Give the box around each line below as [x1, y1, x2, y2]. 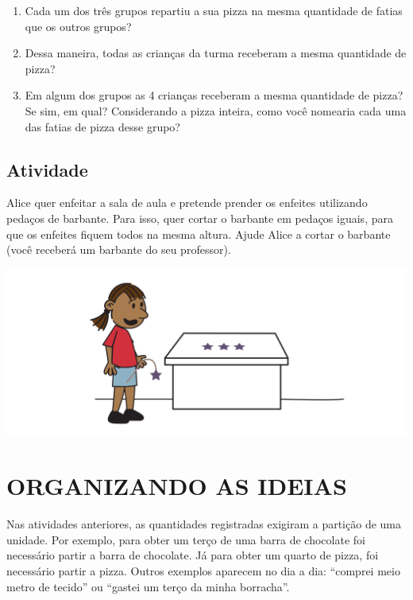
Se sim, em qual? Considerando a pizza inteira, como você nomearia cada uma [25, 102, 407, 119]
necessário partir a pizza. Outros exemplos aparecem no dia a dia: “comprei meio [6, 562, 400, 579]
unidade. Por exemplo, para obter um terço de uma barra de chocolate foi [6, 531, 365, 547]
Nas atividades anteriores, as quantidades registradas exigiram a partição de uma [6, 516, 401, 532]
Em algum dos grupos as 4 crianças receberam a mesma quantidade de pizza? [25, 87, 403, 103]
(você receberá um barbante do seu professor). [6, 241, 231, 258]
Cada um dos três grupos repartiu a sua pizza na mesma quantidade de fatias [25, 2, 403, 18]
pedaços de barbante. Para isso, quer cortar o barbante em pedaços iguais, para [6, 209, 393, 226]
